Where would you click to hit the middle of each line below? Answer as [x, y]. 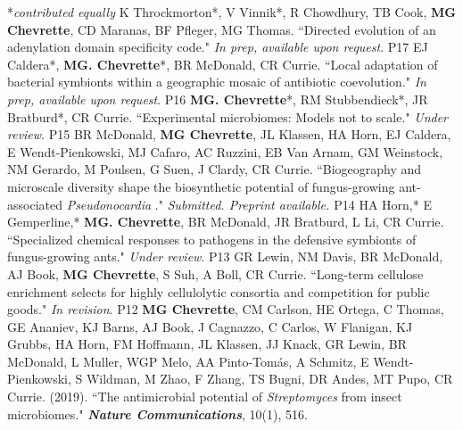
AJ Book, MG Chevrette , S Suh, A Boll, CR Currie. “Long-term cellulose [215, 273]
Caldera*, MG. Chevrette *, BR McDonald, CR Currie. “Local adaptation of [223, 64]
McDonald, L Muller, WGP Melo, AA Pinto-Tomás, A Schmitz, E [188, 361]
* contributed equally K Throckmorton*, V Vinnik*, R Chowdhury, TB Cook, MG [231, 12]
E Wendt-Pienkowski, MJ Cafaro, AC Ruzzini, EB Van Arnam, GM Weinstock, [225, 151]
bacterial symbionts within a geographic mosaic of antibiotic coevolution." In [217, 82]
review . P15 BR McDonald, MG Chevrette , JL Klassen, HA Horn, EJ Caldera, [229, 134]
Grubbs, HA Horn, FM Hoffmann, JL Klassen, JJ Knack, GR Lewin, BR [207, 344]
